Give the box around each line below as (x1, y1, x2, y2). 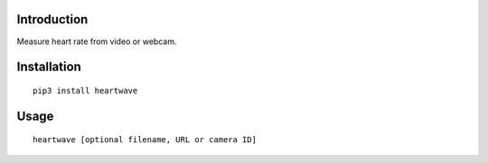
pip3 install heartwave (33, 86, 138, 95)
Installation (16, 59, 81, 75)
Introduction (16, 12, 89, 27)
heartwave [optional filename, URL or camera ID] (33, 135, 258, 145)
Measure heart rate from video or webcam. (16, 36, 177, 47)
